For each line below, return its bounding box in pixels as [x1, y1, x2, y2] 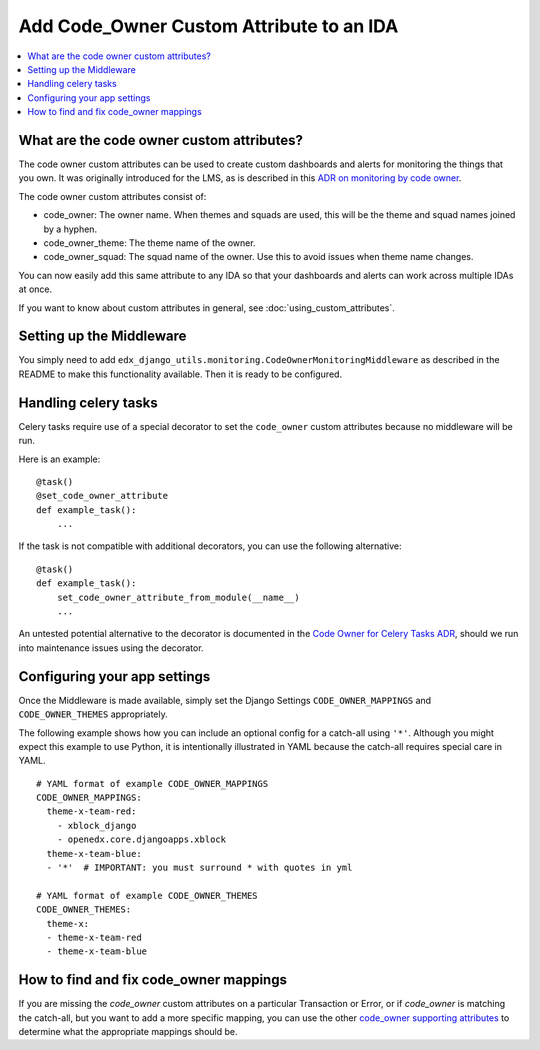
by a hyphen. [43, 223, 98, 235]
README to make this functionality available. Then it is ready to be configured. [18, 368, 343, 380]
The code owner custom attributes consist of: [18, 190, 207, 202]
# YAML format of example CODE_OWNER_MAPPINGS [36, 778, 269, 789]
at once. [18, 283, 53, 295]
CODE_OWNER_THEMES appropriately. [18, 708, 169, 720]
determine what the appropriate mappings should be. [18, 1026, 238, 1038]
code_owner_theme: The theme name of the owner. [43, 236, 256, 249]
